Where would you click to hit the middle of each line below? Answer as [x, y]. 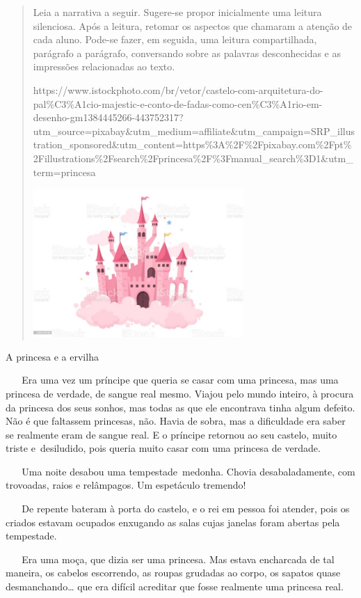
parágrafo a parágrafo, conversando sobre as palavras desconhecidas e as [187, 53]
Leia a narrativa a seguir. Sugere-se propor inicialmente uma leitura [177, 12]
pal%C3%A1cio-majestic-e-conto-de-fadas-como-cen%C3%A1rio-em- [178, 103]
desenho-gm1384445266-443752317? [108, 117]
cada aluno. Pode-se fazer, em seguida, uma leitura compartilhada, [175, 39]
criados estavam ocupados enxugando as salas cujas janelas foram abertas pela [173, 522]
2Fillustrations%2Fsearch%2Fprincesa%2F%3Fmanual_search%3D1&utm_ [193, 158]
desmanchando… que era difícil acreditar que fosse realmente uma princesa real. [175, 587]
